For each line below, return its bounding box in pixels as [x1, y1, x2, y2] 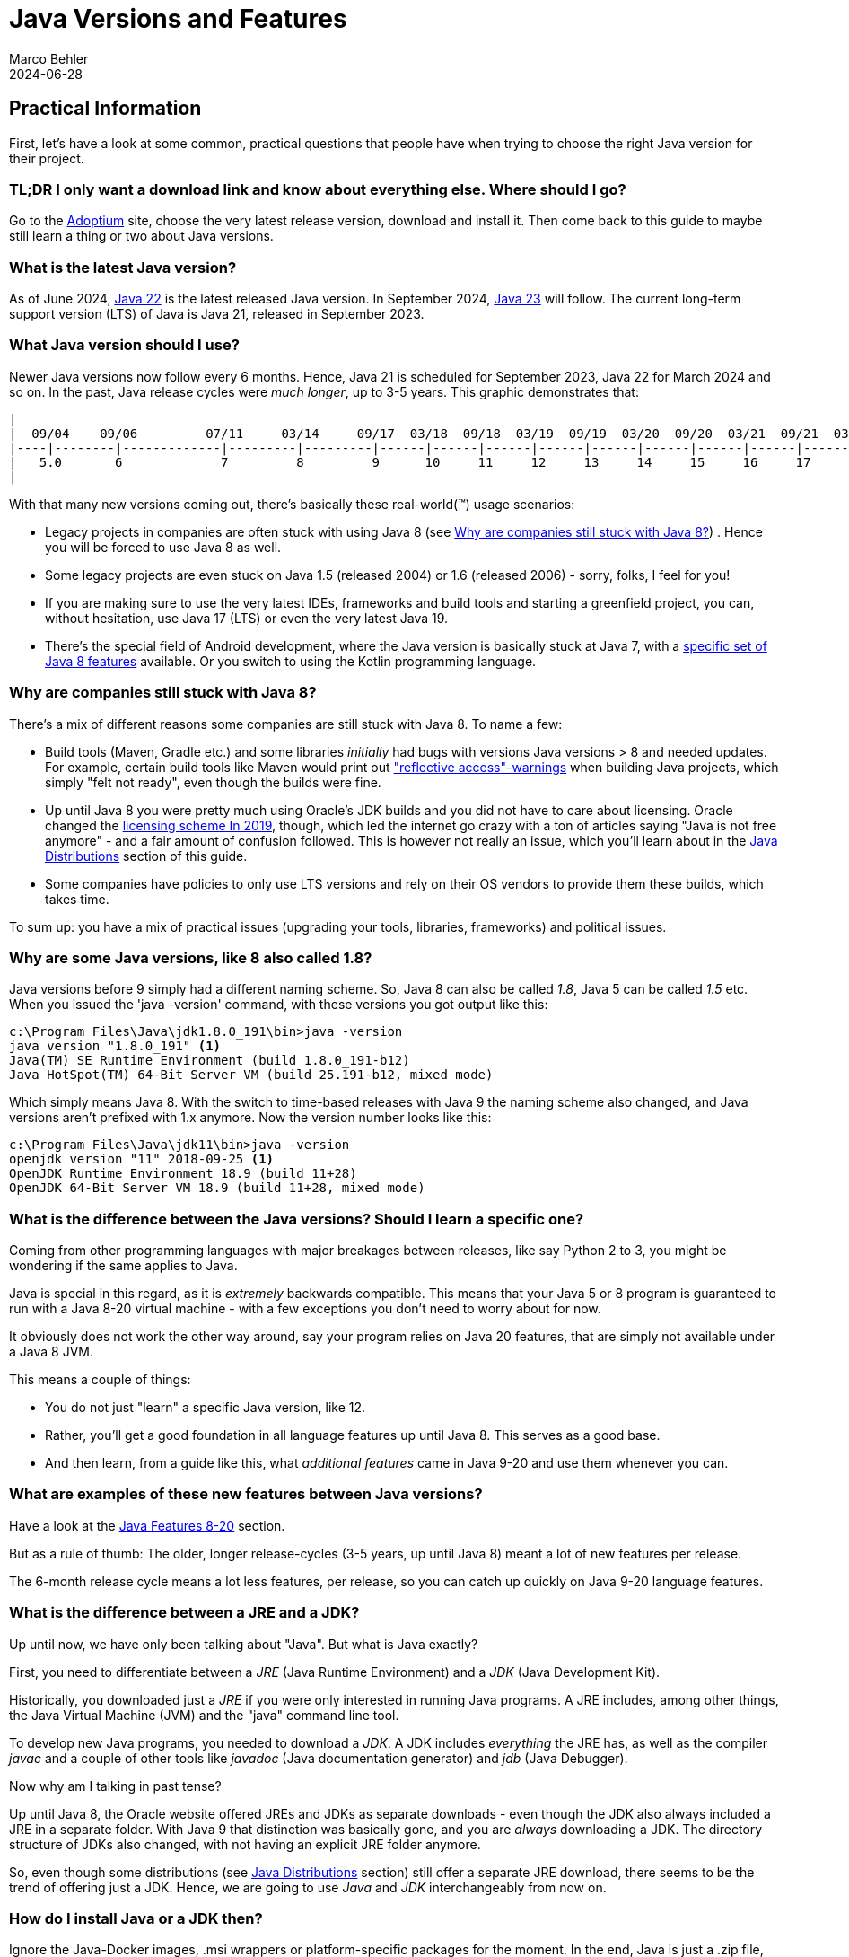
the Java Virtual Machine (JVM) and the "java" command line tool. [9, 1707, 399, 1723]
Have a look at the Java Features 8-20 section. [9, 1517, 285, 1533]
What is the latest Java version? [9, 258, 237, 276]
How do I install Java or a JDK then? [9, 1909, 263, 1927]
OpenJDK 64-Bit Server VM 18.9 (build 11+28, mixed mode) [9, 1180, 425, 1196]
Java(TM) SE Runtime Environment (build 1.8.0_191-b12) [9, 1053, 410, 1068]
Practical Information [9, 97, 202, 120]
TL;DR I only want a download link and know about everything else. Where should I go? [9, 180, 626, 198]
